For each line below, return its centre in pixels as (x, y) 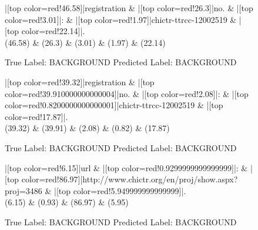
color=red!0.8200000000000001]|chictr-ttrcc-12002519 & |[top (114, 105)
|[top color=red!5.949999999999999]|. (120, 190)
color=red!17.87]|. (36, 116)
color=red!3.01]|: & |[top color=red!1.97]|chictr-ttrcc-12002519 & (121, 19)
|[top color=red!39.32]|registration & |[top (80, 81)
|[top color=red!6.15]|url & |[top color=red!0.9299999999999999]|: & (126, 167)
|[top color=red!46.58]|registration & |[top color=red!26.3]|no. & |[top (129, 8)
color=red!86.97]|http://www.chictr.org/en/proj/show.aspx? (130, 179)
